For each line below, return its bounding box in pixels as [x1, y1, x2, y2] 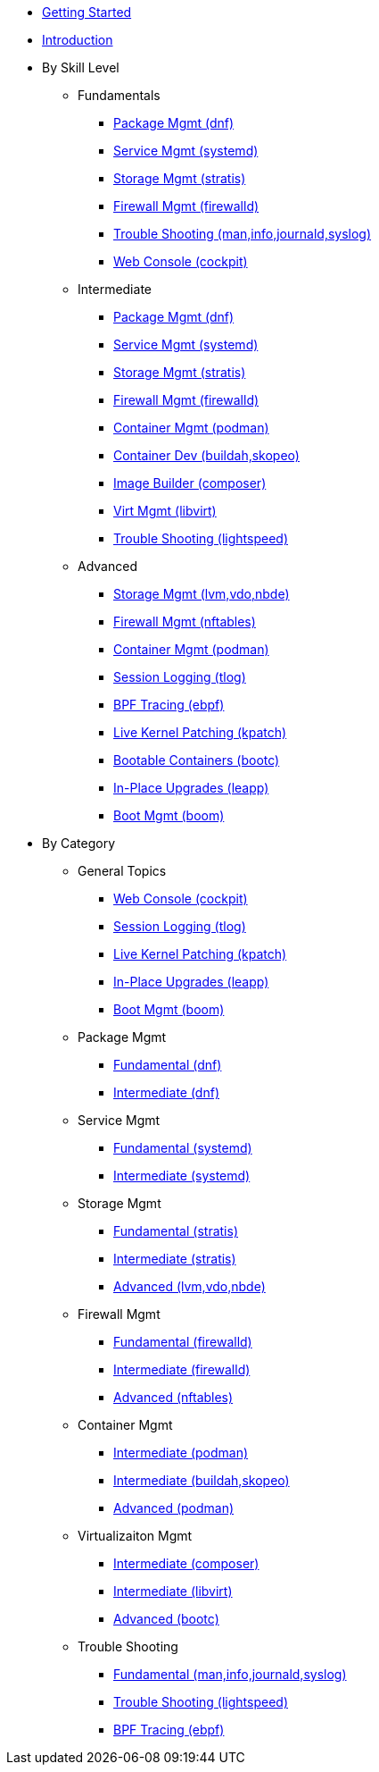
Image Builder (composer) [113, 475, 267, 491]
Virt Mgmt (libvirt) [113, 503, 217, 518]
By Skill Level [42, 60, 119, 75]
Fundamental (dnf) [113, 1057, 222, 1072]
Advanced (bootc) [113, 1611, 219, 1626]
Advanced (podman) [113, 1500, 235, 1516]
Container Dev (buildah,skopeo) [113, 448, 300, 463]
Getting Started [42, 4, 132, 20]
